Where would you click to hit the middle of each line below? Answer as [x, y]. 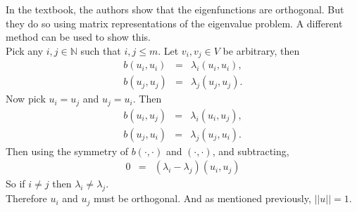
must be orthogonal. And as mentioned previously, [202, 198]
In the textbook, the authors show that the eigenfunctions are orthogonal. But [175, 9]
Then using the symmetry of [67, 151]
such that [101, 50]
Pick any [25, 50]
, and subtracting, [251, 151]
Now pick [26, 99]
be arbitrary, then [261, 50]
